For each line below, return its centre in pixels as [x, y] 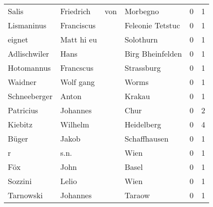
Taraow [137, 195]
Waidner [22, 82]
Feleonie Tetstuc [152, 25]
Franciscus [78, 25]
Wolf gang [77, 82]
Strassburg [143, 68]
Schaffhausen [146, 138]
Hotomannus [29, 68]
